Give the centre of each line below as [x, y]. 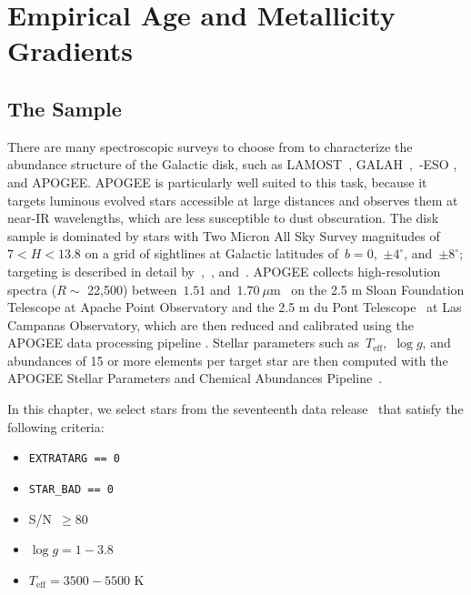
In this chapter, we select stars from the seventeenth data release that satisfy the [235, 409]
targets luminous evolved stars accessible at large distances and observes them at [233, 200]
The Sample [65, 108]
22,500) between [132, 289]
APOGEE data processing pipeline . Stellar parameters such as [184, 343]
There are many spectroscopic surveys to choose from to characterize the [210, 146]
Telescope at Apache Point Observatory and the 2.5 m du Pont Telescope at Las [235, 307]
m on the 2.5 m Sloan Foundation [367, 289]
